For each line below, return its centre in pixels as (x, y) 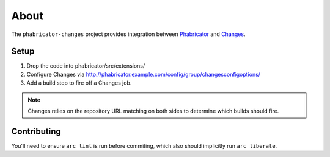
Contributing (36, 131)
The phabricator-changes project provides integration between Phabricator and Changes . (128, 34)
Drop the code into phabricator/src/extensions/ (86, 66)
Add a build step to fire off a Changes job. (79, 83)
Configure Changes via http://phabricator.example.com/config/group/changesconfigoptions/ (144, 74)
